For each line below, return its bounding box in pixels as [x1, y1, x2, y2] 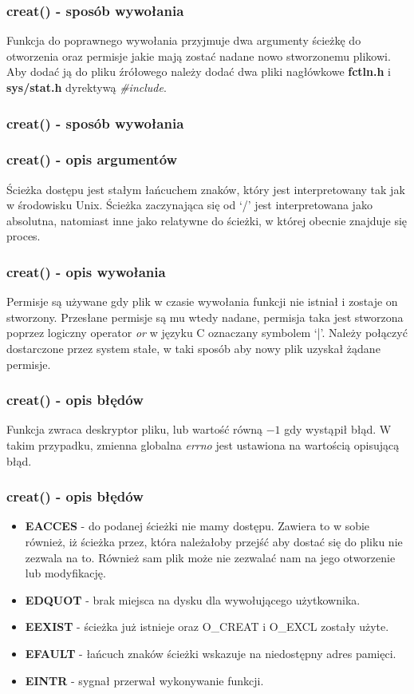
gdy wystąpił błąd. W [284, 421, 392, 438]
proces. [6, 228, 41, 244]
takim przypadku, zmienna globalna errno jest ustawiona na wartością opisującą [6, 437, 400, 454]
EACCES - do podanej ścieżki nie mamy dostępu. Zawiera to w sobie [25, 518, 370, 534]
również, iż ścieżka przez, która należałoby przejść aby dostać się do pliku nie [25, 533, 403, 550]
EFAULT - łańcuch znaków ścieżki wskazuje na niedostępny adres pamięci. [25, 645, 396, 661]
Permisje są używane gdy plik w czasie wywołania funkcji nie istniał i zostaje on [6, 293, 398, 310]
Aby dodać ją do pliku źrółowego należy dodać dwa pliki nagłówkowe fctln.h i [6, 63, 391, 80]
